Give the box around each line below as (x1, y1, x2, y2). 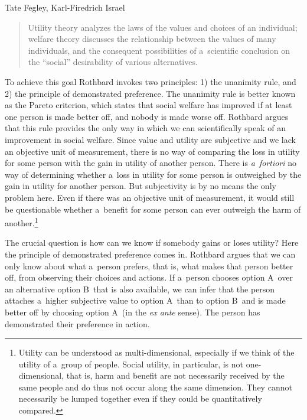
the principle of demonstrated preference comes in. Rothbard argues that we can (5, 248, 296, 260)
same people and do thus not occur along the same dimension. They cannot (18, 380, 292, 393)
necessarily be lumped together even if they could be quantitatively (18, 392, 262, 405)
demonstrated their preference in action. (5, 317, 150, 330)
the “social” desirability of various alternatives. (28, 56, 198, 68)
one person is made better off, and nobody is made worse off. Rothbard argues (5, 110, 289, 122)
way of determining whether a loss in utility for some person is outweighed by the (5, 168, 302, 180)
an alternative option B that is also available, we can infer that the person (5, 282, 275, 295)
